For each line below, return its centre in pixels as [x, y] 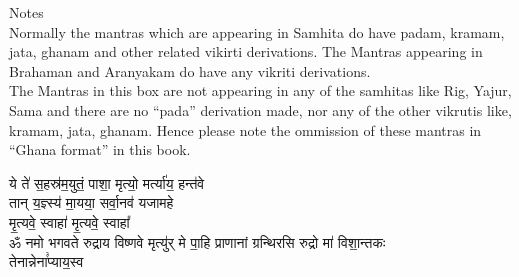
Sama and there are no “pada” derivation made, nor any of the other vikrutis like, [260, 109]
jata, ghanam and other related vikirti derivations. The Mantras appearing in [246, 51]
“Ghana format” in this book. [100, 149]
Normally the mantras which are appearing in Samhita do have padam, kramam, [257, 31]
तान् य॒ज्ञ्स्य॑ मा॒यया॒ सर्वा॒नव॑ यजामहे [91, 202]
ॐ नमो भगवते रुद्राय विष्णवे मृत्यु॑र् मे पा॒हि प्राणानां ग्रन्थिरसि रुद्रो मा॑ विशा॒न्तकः [197, 241]
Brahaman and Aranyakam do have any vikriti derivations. [190, 70]
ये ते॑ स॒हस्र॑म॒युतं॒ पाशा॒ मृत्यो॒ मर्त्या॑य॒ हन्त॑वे [107, 182]
